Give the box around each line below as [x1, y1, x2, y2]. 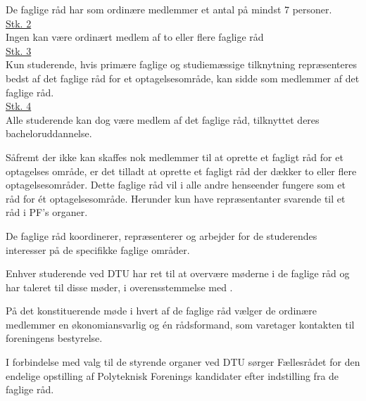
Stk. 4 [6, 98, 32, 113]
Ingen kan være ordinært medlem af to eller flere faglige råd [6, 30, 264, 44]
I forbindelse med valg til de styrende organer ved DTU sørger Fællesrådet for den [6, 355, 360, 369]
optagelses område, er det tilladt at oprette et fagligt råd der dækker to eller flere [6, 163, 357, 178]
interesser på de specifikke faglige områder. [6, 242, 190, 257]
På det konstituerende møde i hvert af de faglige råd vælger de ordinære [6, 303, 317, 318]
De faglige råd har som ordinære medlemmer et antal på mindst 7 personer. [6, 2, 332, 16]
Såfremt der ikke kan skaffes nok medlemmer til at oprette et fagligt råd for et [6, 149, 343, 164]
